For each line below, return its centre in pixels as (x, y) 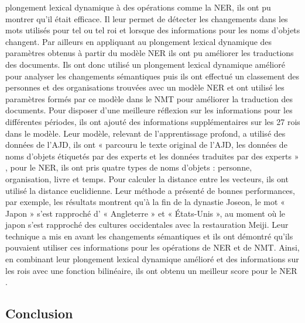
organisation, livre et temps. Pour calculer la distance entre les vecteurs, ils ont (147, 178)
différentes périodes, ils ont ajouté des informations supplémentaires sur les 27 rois (153, 121)
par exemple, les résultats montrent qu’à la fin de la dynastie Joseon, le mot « (145, 202)
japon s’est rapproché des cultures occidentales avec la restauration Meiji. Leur (147, 225)
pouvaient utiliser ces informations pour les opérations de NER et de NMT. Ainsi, (152, 247)
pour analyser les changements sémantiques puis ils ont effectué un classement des (152, 76)
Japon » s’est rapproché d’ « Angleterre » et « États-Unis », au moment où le (145, 213)
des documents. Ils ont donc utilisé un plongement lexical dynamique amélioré (145, 64)
